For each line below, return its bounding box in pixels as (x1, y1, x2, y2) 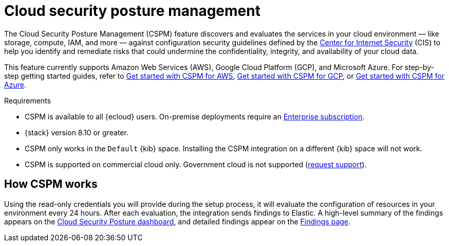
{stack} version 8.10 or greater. (25, 128, 128, 137)
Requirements (4, 96, 51, 105)
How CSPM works (4, 178, 98, 191)
